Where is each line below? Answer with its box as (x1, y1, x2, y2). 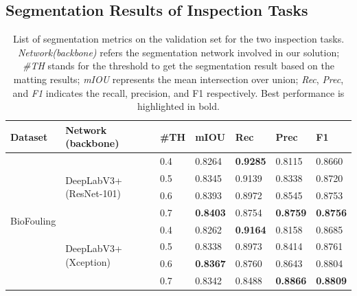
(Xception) (65, 254, 111, 269)
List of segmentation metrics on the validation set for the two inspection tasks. (12, 32, 345, 46)
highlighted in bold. (137, 99, 220, 113)
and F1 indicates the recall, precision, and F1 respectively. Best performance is (12, 85, 345, 100)
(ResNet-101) (65, 186, 121, 201)
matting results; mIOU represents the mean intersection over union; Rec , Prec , (13, 71, 344, 86)
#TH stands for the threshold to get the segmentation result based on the (22, 58, 334, 73)
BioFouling (10, 214, 56, 228)
